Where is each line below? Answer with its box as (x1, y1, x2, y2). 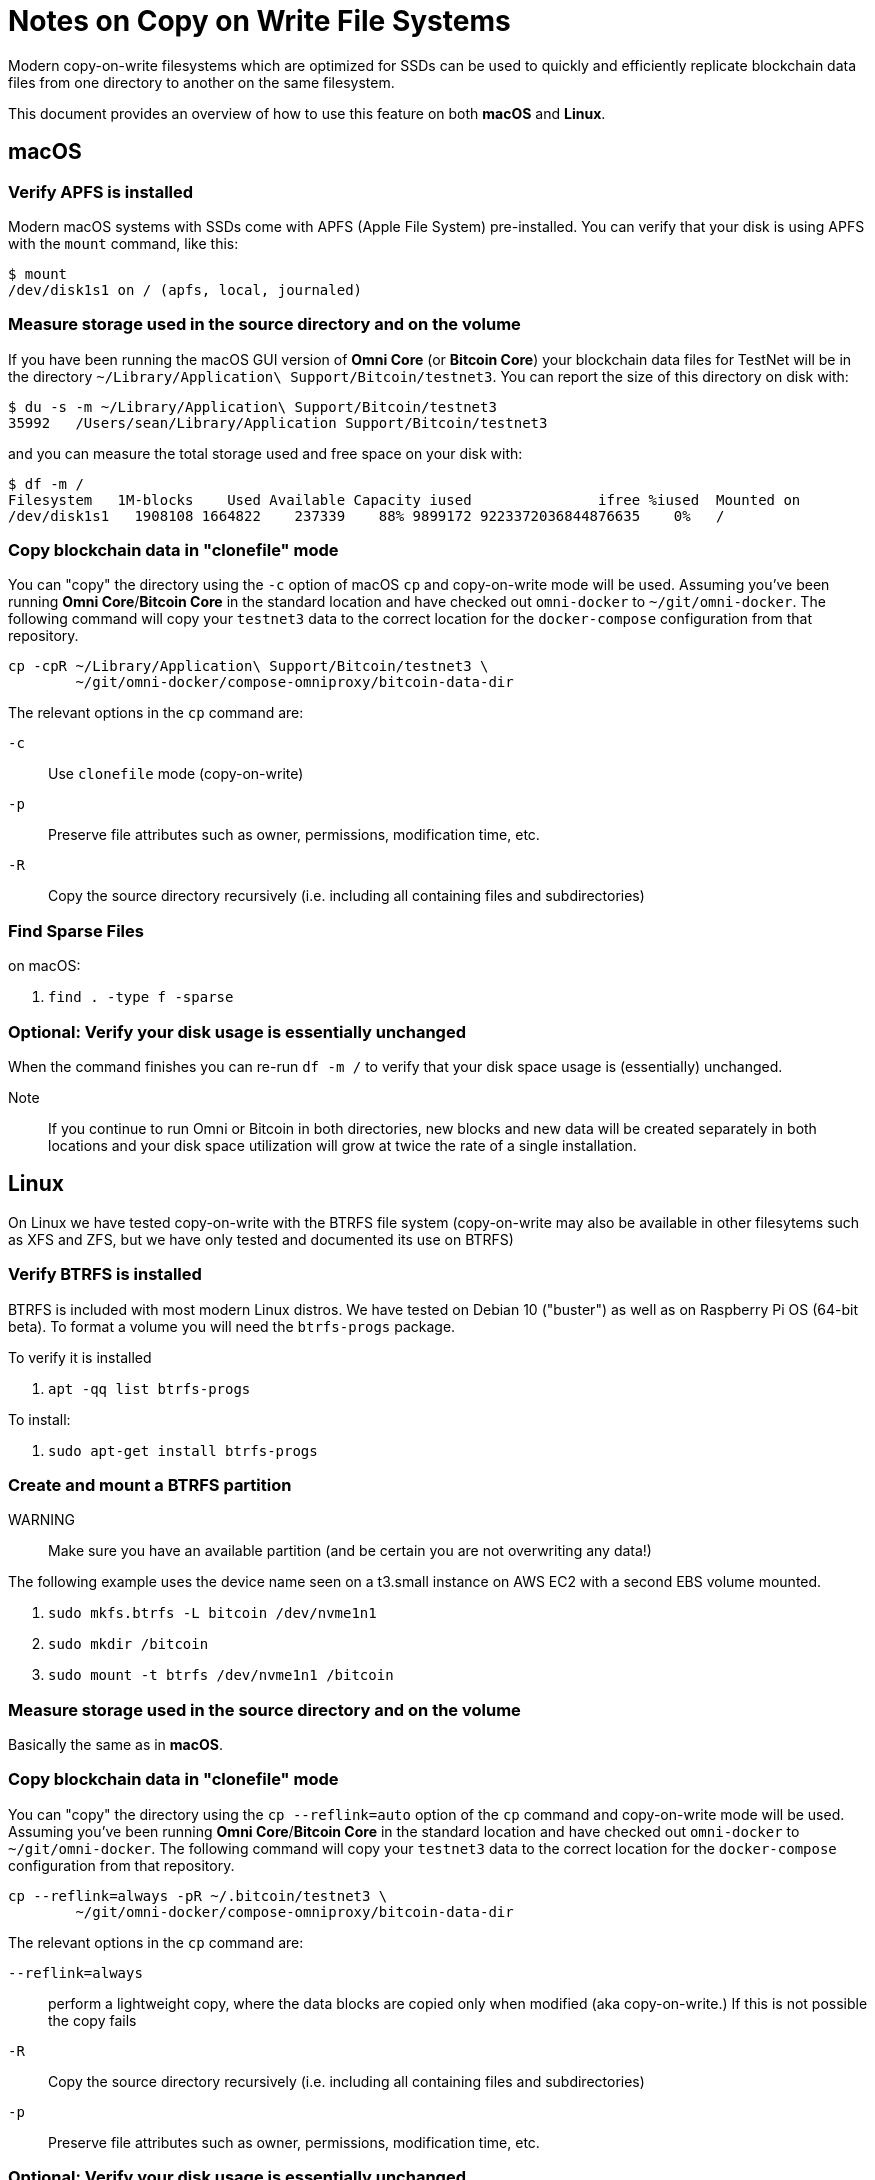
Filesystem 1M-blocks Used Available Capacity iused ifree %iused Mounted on (8, 491, 801, 508)
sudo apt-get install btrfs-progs (48, 1442, 318, 1459)
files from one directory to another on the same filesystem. (8, 73, 395, 91)
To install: (8, 1410, 71, 1428)
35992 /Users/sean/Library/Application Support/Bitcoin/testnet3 (8, 414, 548, 431)
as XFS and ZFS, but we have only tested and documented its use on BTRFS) (8, 1230, 514, 1248)
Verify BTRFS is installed (8, 1264, 202, 1285)
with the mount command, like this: (8, 234, 239, 252)
